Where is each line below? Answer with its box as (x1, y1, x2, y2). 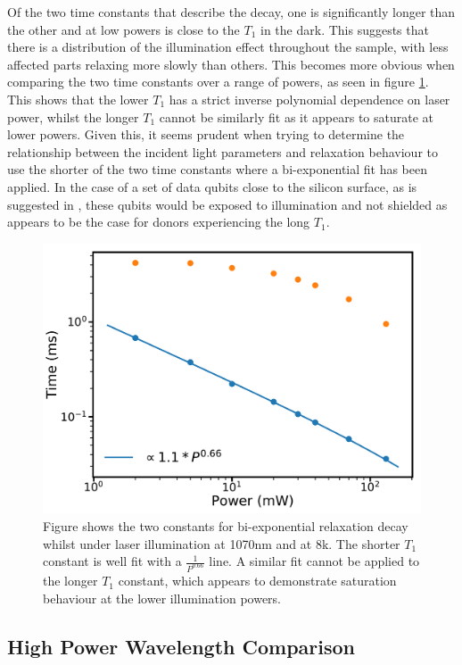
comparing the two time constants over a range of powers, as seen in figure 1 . (7, 72, 429, 91)
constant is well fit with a (43, 552, 182, 570)
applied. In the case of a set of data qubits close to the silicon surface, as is (7, 177, 417, 195)
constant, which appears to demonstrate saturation (118, 571, 397, 590)
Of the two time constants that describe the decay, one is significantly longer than (7, 3, 456, 21)
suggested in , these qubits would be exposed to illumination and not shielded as (7, 195, 448, 213)
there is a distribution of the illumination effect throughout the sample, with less (7, 37, 449, 56)
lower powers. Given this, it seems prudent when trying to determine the (7, 125, 405, 144)
